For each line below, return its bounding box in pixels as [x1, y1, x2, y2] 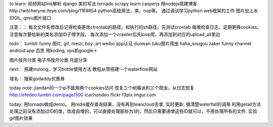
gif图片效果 [9, 115, 33, 121]
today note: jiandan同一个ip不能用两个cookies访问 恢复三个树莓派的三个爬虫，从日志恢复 [9, 84, 195, 91]
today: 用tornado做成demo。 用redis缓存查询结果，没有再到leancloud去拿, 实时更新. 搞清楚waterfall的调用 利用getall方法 [9, 101, 261, 107]
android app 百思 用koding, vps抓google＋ [9, 48, 98, 54]
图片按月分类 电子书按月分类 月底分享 [9, 57, 87, 63]
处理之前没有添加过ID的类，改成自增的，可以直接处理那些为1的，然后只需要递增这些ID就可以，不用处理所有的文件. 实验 [9, 108, 257, 114]
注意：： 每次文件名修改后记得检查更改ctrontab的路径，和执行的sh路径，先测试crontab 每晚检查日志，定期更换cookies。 [9, 24, 262, 30]
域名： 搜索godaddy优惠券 [9, 75, 65, 81]
